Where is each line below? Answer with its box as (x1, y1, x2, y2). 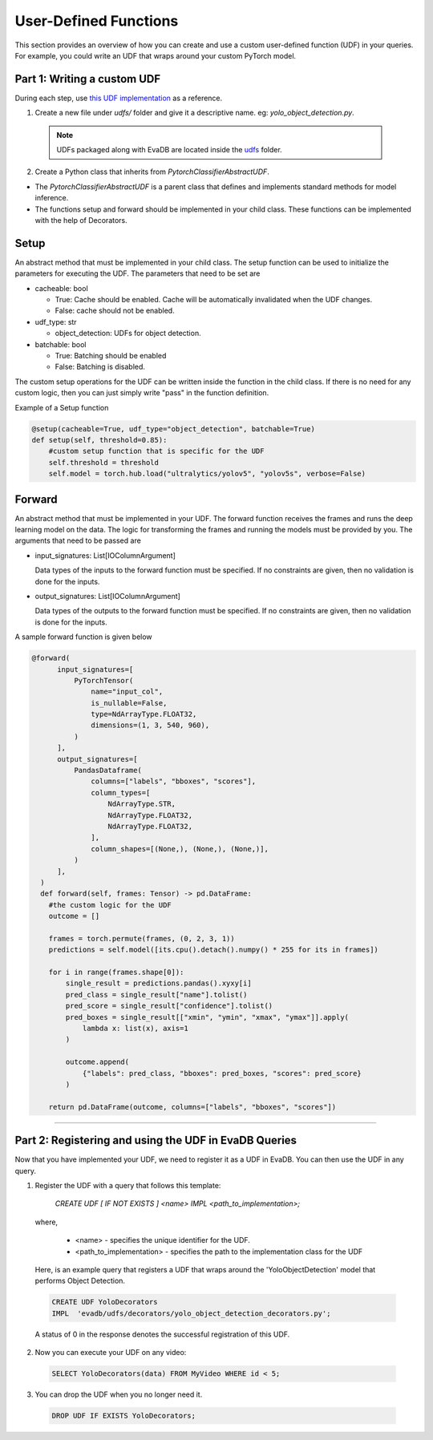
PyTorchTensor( (73, 676, 134, 685)
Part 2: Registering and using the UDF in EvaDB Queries (14, 1134, 297, 1147)
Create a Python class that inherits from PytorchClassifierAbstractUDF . (34, 167, 270, 176)
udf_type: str (34, 317, 77, 326)
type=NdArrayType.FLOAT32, (91, 710, 197, 719)
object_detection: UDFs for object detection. (55, 329, 201, 338)
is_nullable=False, (91, 698, 168, 707)
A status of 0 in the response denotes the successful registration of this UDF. (34, 1329, 290, 1339)
